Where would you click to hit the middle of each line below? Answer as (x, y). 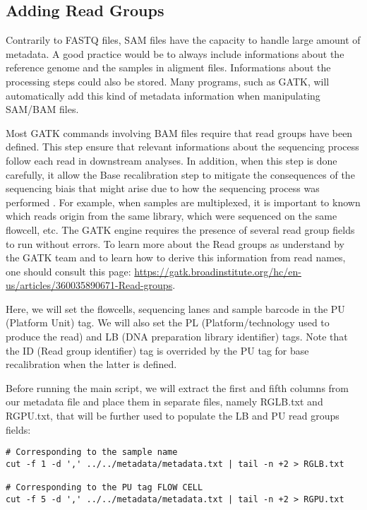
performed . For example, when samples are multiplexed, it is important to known (183, 202)
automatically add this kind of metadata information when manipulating (163, 95)
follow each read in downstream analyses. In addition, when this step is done (172, 160)
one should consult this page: (68, 271)
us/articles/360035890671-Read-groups (89, 285)
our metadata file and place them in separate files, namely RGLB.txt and (164, 402)
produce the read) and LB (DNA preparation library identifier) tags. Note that (177, 337)
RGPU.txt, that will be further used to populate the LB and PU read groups (173, 416)
